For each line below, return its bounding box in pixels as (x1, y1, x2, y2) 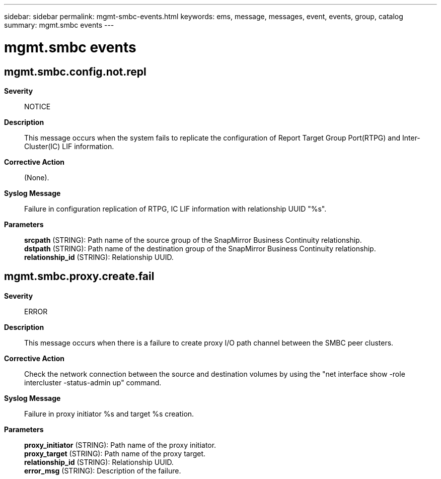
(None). (24, 173, 49, 182)
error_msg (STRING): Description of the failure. (24, 466, 181, 475)
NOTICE (24, 102, 51, 111)
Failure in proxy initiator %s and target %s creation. (24, 409, 194, 418)
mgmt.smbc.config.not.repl (4, 65, 146, 78)
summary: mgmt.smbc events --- (4, 21, 114, 29)
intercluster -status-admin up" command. (24, 378, 162, 387)
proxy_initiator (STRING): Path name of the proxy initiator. (24, 440, 216, 449)
